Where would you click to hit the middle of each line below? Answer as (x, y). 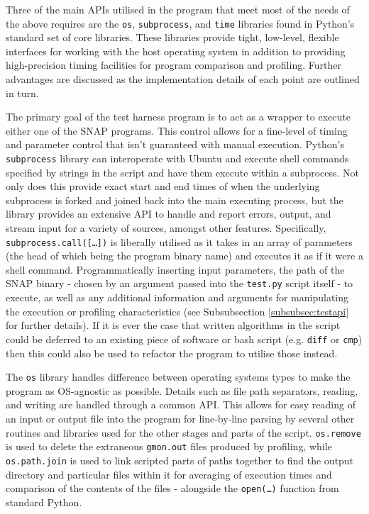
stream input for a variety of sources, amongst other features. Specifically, (166, 228)
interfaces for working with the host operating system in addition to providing (176, 51)
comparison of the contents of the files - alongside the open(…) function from (172, 488)
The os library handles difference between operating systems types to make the (178, 377)
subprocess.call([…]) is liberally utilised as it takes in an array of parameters (179, 241)
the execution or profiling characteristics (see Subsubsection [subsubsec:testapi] (177, 311)
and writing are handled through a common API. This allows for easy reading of (181, 404)
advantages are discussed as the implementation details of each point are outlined (183, 79)
